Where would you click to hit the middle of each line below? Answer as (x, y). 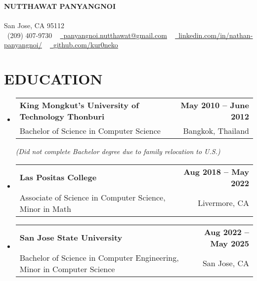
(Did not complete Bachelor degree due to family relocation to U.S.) (118, 151)
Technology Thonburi (62, 117)
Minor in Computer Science (67, 269)
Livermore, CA (223, 203)
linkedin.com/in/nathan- (216, 35)
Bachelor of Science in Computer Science (90, 131)
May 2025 (230, 243)
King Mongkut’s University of (79, 105)
